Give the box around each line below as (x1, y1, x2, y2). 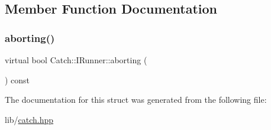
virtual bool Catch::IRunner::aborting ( (5, 54, 147, 66)
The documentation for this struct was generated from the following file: (5, 93, 267, 106)
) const (5, 73, 30, 86)
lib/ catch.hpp (5, 113, 54, 125)
